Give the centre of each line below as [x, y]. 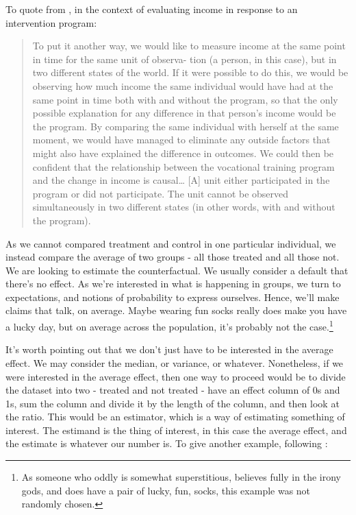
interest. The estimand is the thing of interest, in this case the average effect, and [176, 430]
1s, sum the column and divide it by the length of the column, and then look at [173, 403]
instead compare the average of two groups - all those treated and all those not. [173, 257]
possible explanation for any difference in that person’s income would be [184, 113]
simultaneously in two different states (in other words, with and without [184, 207]
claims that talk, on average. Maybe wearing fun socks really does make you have [176, 310]
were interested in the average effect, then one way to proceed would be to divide [176, 376]
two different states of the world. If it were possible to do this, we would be [190, 72]
